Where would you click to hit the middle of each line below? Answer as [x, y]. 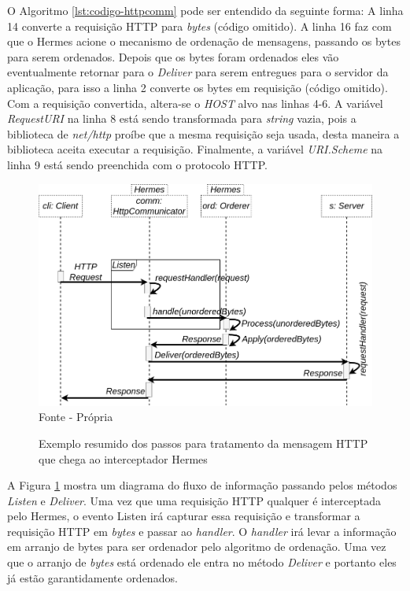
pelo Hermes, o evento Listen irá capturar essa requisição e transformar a [184, 516]
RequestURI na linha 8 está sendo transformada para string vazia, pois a [182, 118]
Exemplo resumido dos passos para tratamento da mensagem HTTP [203, 443]
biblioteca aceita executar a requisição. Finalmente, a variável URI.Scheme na [195, 149]
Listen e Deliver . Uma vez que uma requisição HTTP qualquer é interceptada [194, 500]
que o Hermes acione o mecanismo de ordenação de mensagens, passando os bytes [204, 41]
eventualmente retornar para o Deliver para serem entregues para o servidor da [198, 72]
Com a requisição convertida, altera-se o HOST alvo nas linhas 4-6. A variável [195, 103]
